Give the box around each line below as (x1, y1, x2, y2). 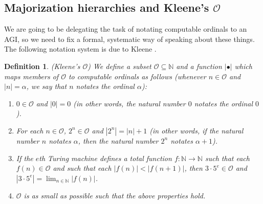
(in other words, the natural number (73, 98, 186, 108)
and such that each (53, 163, 112, 173)
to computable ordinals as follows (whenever (68, 71, 206, 81)
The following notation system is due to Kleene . (4, 43, 157, 54)
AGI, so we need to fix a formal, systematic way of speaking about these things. (4, 33, 255, 44)
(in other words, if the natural (149, 125, 244, 135)
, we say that (26, 81, 67, 92)
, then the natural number (78, 135, 159, 146)
